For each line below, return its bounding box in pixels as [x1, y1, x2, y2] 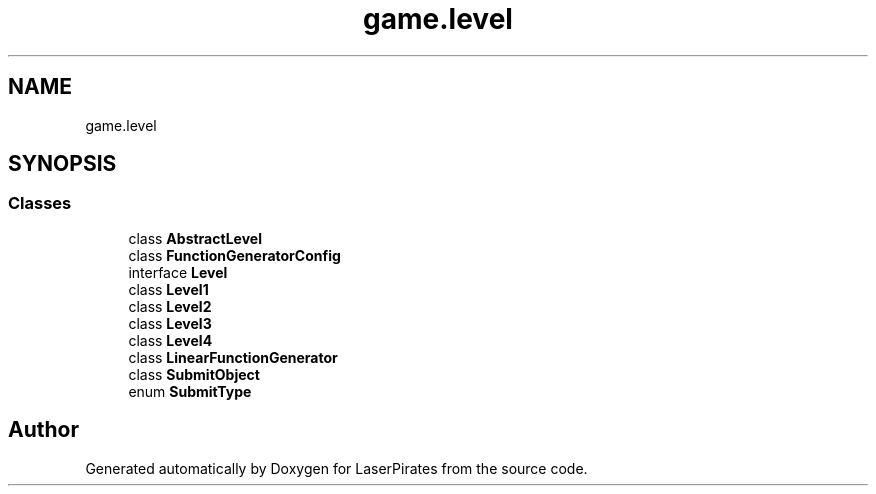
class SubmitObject [128, 365, 260, 383]
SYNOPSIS [8, 151, 117, 177]
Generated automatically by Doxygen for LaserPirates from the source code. [85, 459, 588, 477]
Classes [8, 193, 72, 214]
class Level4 [128, 331, 213, 349]
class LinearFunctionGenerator [128, 348, 338, 366]
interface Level [128, 263, 228, 281]
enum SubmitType [128, 382, 252, 400]
